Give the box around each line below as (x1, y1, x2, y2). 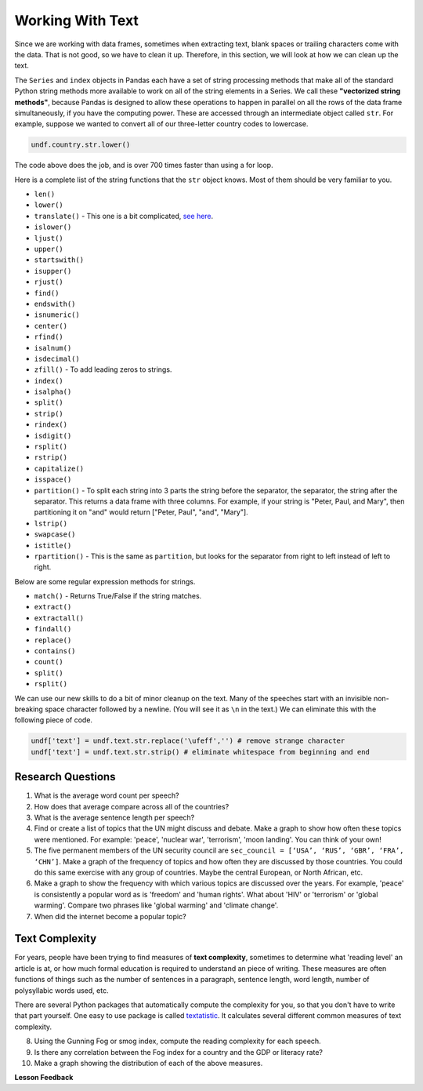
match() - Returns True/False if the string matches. (34, 591, 202, 601)
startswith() (34, 256, 85, 264)
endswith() (34, 299, 76, 308)
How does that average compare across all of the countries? (34, 802, 230, 811)
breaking (14, 704, 43, 714)
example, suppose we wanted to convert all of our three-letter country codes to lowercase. (14, 119, 309, 129)
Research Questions (14, 770, 116, 784)
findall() (34, 624, 72, 634)
